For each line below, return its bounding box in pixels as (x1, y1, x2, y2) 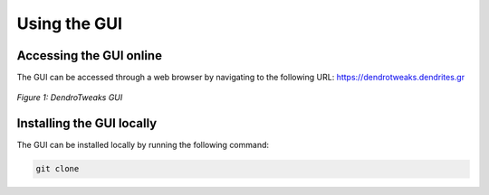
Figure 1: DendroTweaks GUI (16, 92, 123, 103)
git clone (35, 163, 80, 174)
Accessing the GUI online (16, 48, 163, 63)
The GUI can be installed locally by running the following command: (16, 140, 270, 151)
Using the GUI (16, 14, 122, 33)
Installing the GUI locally (16, 116, 158, 131)
